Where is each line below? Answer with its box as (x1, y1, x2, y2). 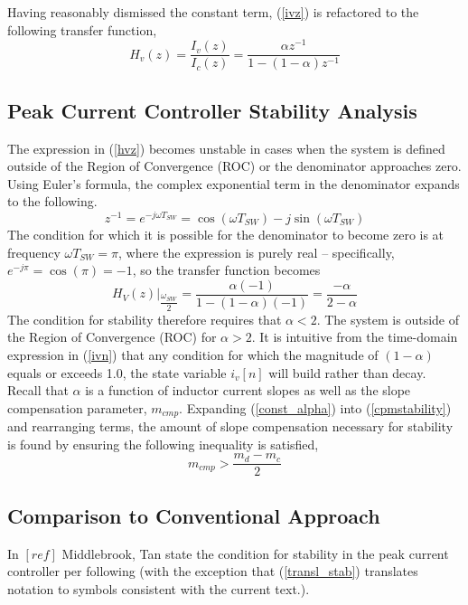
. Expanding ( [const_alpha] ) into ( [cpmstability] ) (179, 398, 452, 417)
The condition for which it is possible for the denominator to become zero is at (7, 224, 445, 243)
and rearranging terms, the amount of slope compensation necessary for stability (7, 417, 454, 436)
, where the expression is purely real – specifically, (118, 242, 395, 261)
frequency (7, 242, 61, 261)
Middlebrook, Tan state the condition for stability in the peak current (61, 544, 449, 562)
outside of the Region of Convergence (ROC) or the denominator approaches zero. (7, 156, 462, 175)
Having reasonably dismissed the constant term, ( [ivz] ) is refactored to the (7, 3, 419, 21)
